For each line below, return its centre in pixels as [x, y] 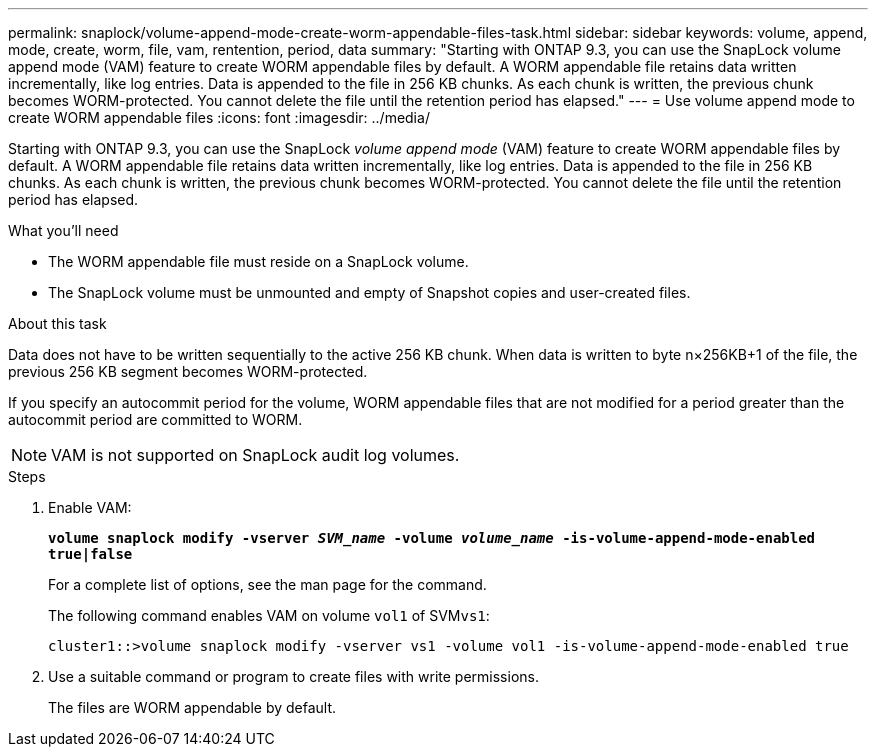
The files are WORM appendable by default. [192, 707]
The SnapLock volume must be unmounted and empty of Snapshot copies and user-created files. [369, 292]
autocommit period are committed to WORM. [155, 419]
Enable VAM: [90, 507]
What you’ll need [63, 230]
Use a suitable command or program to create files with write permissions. [293, 676]
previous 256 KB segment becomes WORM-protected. [188, 371]
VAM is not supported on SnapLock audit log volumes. [255, 455]
